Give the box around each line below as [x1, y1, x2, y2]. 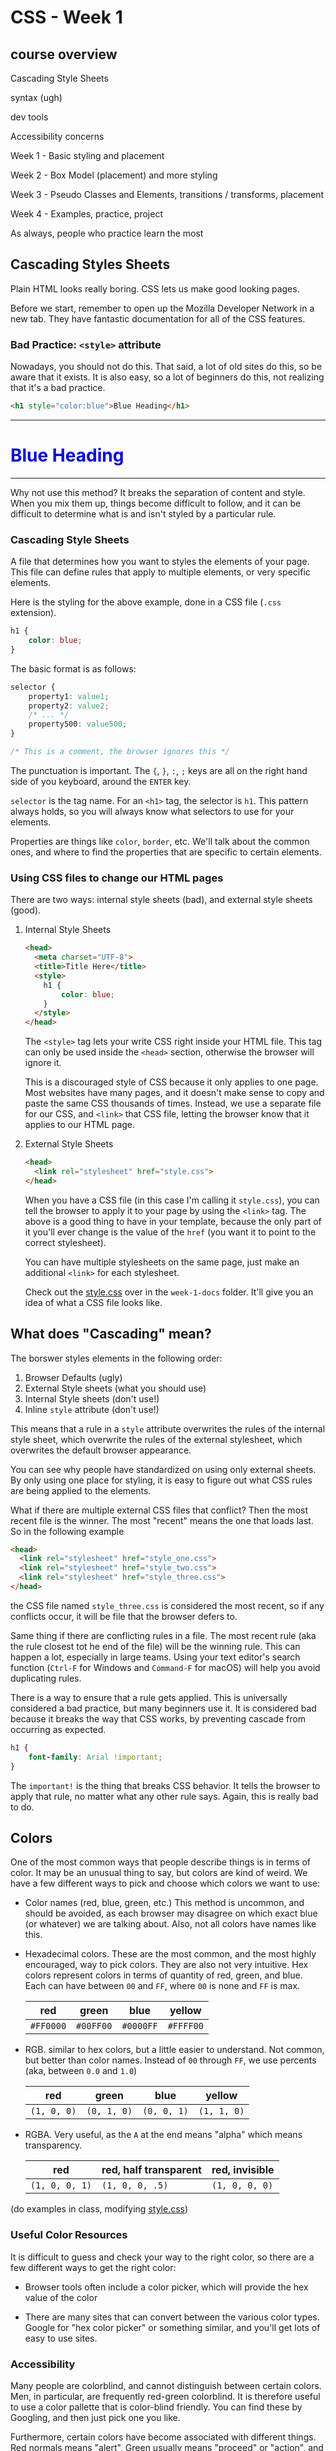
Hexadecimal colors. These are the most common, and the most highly [24, 1948, 317, 1960]
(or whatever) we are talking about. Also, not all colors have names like [24, 1918, 317, 1930]
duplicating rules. [10, 1672, 82, 1684]
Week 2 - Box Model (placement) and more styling [10, 169, 218, 181]
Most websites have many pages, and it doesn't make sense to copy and [24, 1087, 325, 1099]
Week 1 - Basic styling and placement [10, 150, 165, 161]
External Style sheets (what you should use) [24, 1382, 207, 1394]
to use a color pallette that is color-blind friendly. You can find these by [10, 2401, 303, 2413]
